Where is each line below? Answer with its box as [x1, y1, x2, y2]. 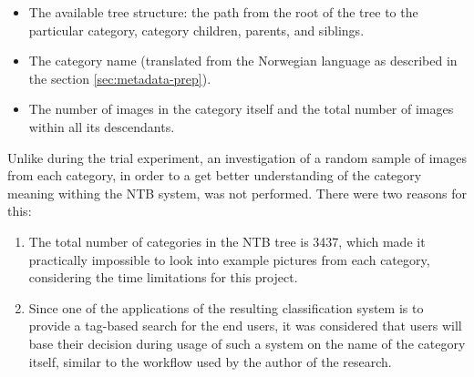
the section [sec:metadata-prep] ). [28, 68, 211, 87]
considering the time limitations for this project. [28, 268, 298, 287]
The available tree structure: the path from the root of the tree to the [28, 3, 418, 21]
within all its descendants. [28, 117, 175, 136]
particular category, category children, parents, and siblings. [28, 20, 365, 39]
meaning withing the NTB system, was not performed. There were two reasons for [7, 183, 467, 202]
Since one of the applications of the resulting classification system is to [28, 298, 424, 317]
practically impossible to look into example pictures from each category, [28, 250, 430, 269]
